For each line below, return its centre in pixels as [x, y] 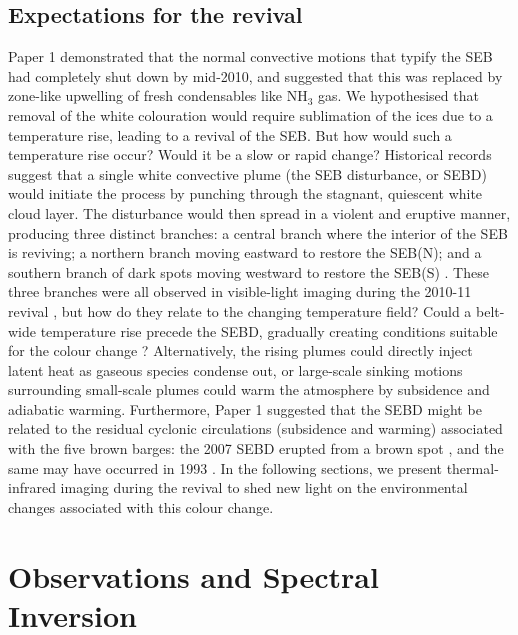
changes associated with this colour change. [141, 506]
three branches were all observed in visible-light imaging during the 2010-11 [240, 291]
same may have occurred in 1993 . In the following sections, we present [225, 467]
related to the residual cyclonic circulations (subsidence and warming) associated [255, 428]
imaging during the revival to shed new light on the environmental [264, 487]
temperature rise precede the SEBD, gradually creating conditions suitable [269, 330]
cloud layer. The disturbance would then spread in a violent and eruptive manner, [259, 212]
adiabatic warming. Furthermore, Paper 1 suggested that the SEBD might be [245, 408]
